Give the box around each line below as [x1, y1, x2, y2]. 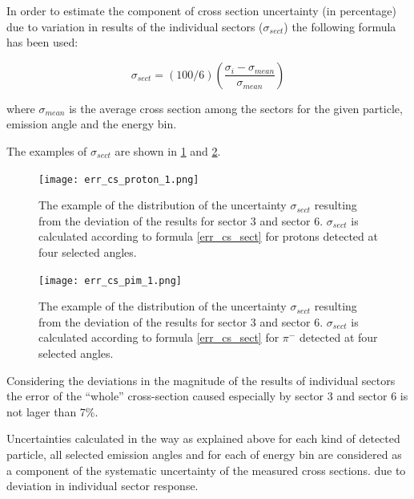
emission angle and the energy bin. [6, 116, 177, 132]
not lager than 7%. [6, 403, 98, 420]
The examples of [6, 142, 87, 159]
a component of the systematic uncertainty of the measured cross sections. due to [6, 461, 406, 478]
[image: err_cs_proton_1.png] [38, 173, 199, 185]
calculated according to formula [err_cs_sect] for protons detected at [38, 228, 378, 245]
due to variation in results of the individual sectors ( [6, 18, 263, 34]
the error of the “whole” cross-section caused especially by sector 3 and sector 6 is [6, 387, 408, 404]
